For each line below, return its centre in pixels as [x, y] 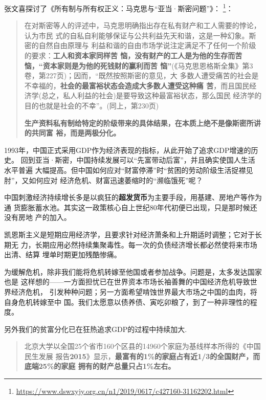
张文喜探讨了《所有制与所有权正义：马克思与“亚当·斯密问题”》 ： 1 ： [119, 7]
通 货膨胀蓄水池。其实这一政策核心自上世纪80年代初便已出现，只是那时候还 [131, 207]
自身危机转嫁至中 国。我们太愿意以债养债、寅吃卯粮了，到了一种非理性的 [127, 302]
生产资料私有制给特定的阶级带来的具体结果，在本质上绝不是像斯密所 [139, 123]
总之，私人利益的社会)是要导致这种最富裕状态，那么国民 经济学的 [152, 95]
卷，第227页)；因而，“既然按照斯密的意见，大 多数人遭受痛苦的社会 [138, 75]
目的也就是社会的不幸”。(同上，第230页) [92, 105]
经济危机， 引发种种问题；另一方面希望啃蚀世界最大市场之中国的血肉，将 [134, 291]
